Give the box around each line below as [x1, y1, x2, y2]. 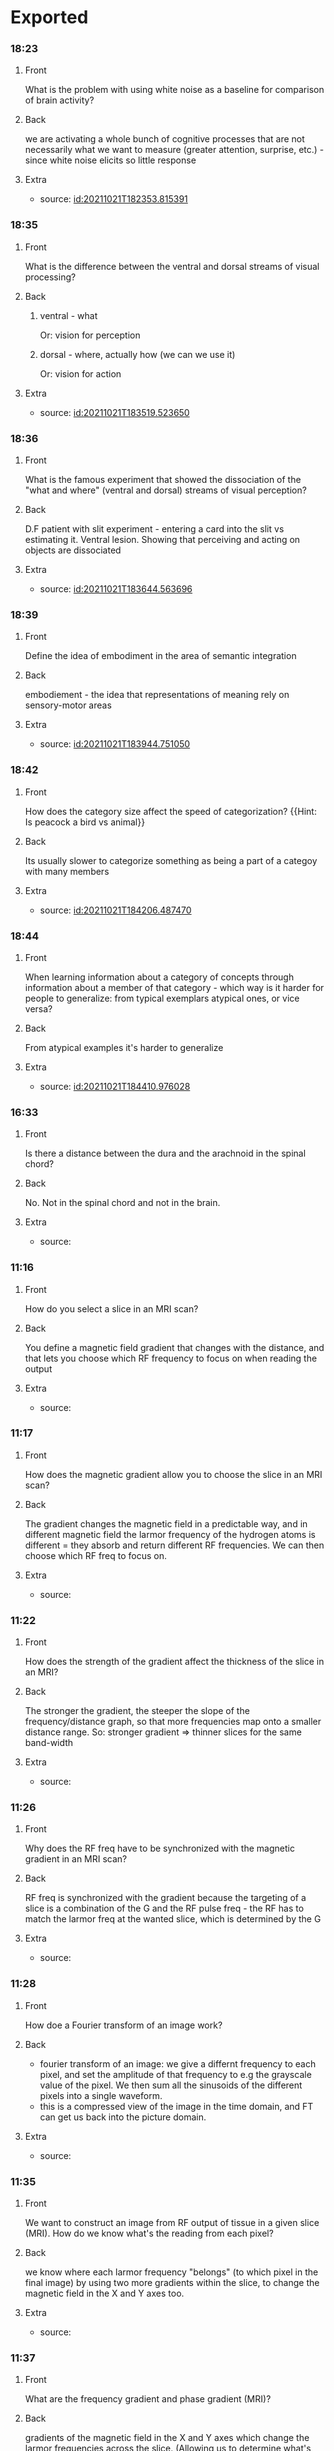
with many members [24, 865, 110, 877]
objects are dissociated [24, 544, 122, 556]
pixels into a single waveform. [39, 2089, 163, 2101]
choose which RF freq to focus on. [24, 1549, 168, 1561]
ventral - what [39, 309, 98, 321]
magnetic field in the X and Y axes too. [24, 2287, 185, 2300]
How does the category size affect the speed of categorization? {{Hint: [24, 805, 317, 817]
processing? [24, 271, 77, 283]
